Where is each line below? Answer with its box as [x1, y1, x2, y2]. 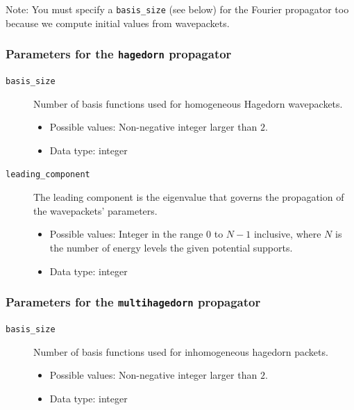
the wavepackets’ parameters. [33, 203, 158, 218]
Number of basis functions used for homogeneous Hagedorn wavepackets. [33, 96, 343, 110]
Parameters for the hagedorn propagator [6, 45, 232, 63]
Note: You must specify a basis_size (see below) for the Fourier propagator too [6, 2, 349, 16]
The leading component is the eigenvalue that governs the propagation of [33, 190, 344, 204]
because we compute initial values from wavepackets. [6, 15, 230, 30]
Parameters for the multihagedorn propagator [6, 293, 261, 311]
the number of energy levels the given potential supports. [49, 240, 293, 254]
